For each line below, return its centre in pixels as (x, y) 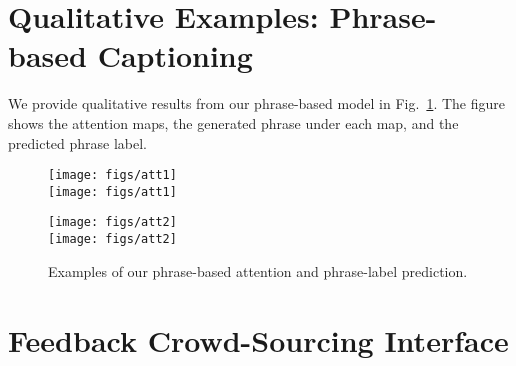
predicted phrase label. (78, 142)
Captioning (175, 55)
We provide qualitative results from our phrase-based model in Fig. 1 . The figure (256, 103)
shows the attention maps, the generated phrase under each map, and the (233, 122)
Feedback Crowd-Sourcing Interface (258, 339)
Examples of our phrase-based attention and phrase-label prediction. (258, 270)
